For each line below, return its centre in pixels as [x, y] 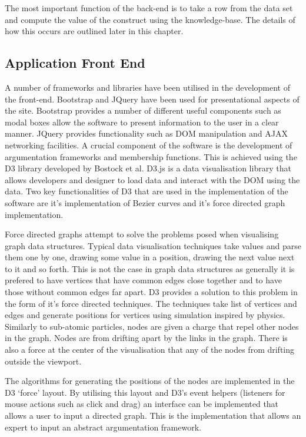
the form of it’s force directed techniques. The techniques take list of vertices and [151, 303]
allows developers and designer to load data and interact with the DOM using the [152, 179]
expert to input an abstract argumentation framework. [103, 427]
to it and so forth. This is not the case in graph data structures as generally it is [150, 268]
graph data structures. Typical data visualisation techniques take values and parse [153, 245]
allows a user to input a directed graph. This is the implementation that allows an [153, 416]
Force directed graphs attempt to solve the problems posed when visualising [142, 234]
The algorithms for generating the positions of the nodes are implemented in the [150, 381]
